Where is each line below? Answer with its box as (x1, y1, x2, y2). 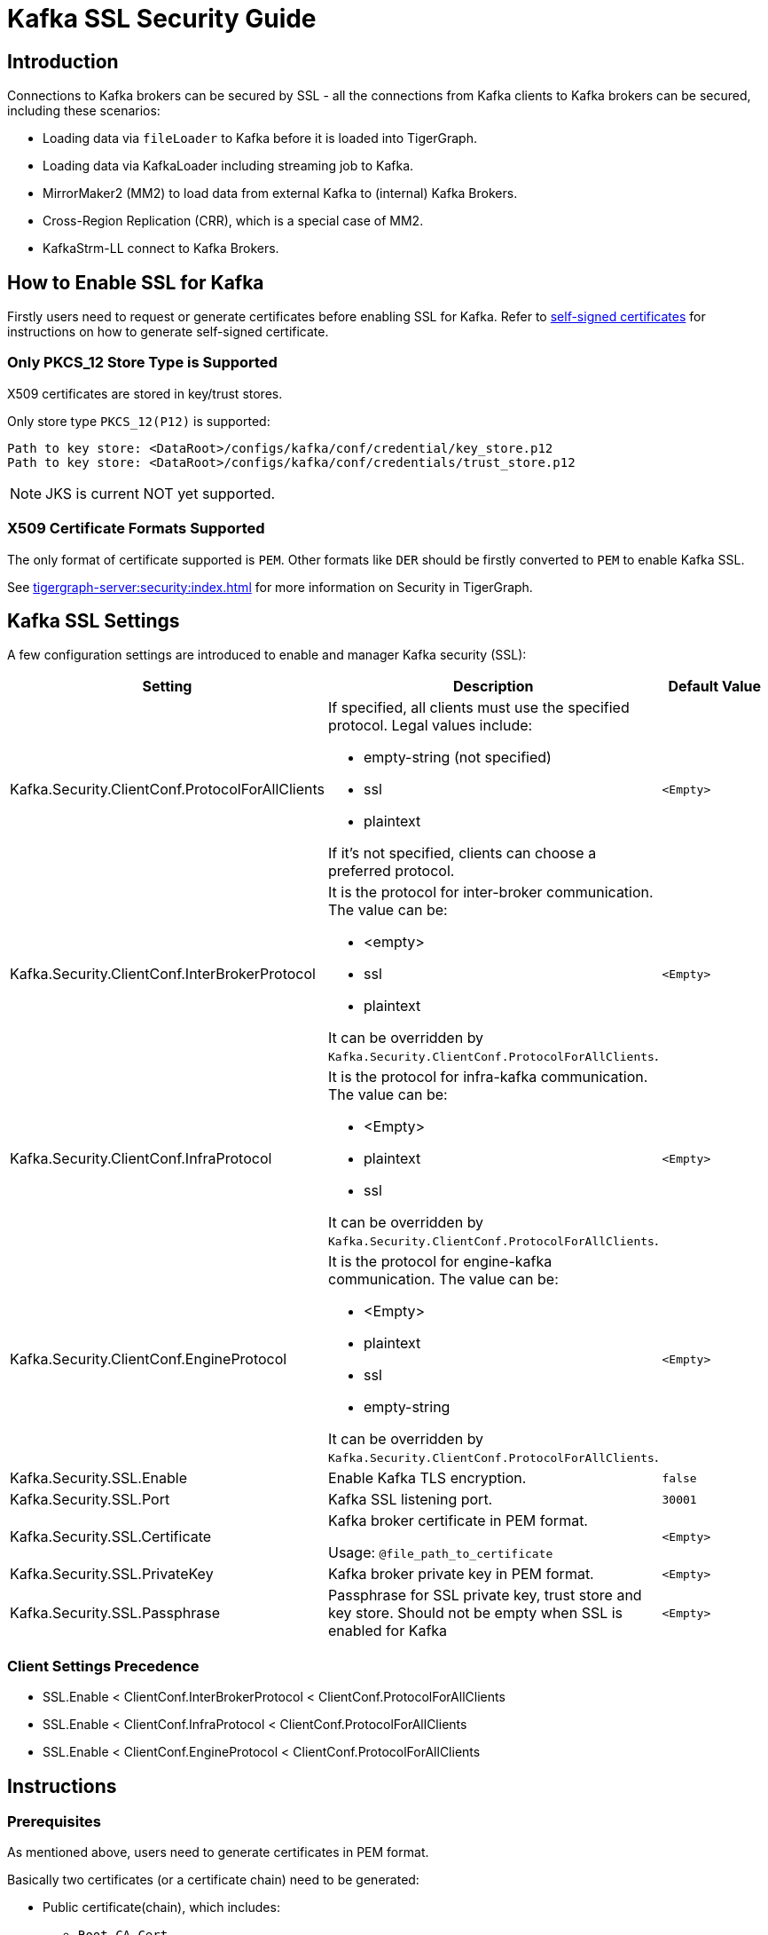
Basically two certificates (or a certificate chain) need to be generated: (7, 1872, 419, 1888)
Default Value (668, 677, 762, 696)
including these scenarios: (7, 103, 161, 119)
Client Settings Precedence (7, 1656, 200, 1675)
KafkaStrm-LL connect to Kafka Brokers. (43, 241, 279, 257)
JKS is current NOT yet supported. (45, 484, 276, 502)
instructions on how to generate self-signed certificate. (7, 324, 329, 340)
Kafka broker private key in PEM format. (328, 1565, 594, 1584)
